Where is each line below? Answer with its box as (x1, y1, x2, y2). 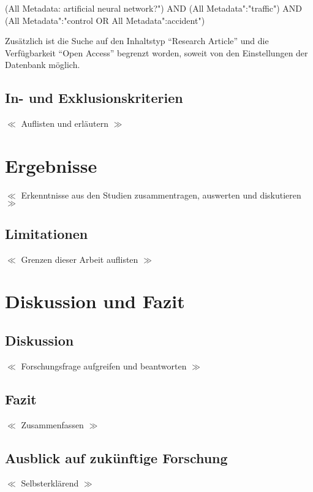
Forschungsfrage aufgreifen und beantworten (21, 359, 187, 372)
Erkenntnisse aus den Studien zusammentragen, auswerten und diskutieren (21, 188, 301, 201)
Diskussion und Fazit (5, 289, 185, 314)
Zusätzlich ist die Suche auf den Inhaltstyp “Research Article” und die (5, 34, 269, 47)
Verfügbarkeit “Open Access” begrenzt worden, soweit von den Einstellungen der (5, 46, 308, 59)
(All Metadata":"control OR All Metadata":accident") (5, 13, 205, 26)
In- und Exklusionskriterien (5, 88, 183, 107)
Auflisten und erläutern (21, 117, 108, 130)
